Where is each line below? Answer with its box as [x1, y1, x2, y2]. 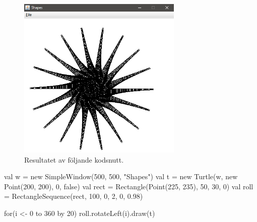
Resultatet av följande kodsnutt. [24, 154, 124, 165]
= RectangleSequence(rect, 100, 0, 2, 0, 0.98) [4, 191, 143, 201]
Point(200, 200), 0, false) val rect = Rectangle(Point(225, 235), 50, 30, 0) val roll [4, 181, 253, 191]
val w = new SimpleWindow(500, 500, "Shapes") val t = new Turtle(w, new [4, 171, 238, 182]
